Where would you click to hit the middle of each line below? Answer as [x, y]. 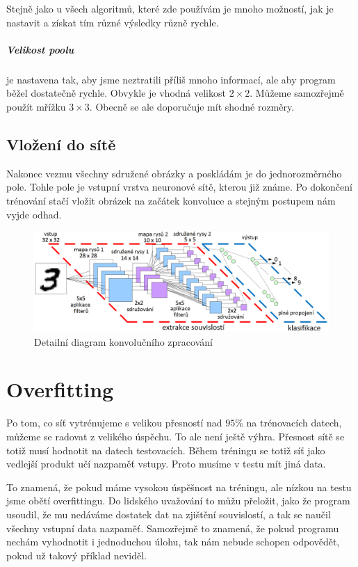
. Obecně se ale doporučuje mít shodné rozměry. [192, 106]
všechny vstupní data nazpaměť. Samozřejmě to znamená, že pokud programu [173, 528]
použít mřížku [36, 106]
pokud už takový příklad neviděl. [76, 555]
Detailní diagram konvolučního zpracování [123, 341]
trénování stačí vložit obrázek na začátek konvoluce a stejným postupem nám [171, 200]
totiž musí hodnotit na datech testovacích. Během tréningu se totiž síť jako [166, 450]
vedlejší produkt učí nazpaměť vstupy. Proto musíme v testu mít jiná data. [166, 464]
